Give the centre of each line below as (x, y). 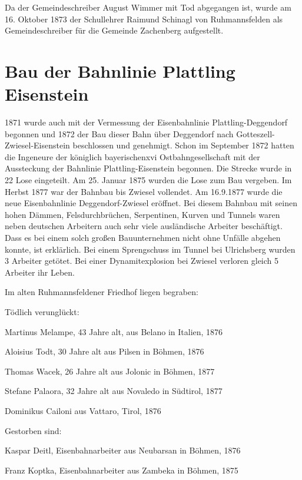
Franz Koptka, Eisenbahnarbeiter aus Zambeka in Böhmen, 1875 (122, 470)
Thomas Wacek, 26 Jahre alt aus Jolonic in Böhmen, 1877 (110, 371)
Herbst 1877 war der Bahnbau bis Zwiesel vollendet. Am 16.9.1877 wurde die (144, 191)
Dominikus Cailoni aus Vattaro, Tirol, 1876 (83, 410)
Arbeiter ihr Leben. (40, 272)
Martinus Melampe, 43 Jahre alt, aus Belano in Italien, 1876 (114, 331)
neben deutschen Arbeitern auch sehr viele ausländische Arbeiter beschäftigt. (144, 226)
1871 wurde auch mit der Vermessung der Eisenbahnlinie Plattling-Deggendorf (146, 122)
